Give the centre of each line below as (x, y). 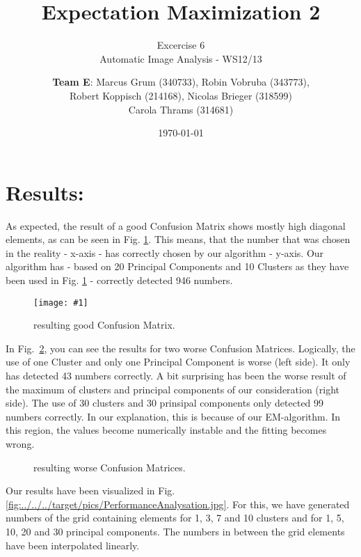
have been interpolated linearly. (73, 545)
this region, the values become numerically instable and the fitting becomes (166, 430)
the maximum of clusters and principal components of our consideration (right (173, 389)
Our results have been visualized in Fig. (90, 491)
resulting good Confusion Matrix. (104, 325)
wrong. (20, 444)
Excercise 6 (181, 45)
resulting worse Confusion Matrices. (110, 467)
